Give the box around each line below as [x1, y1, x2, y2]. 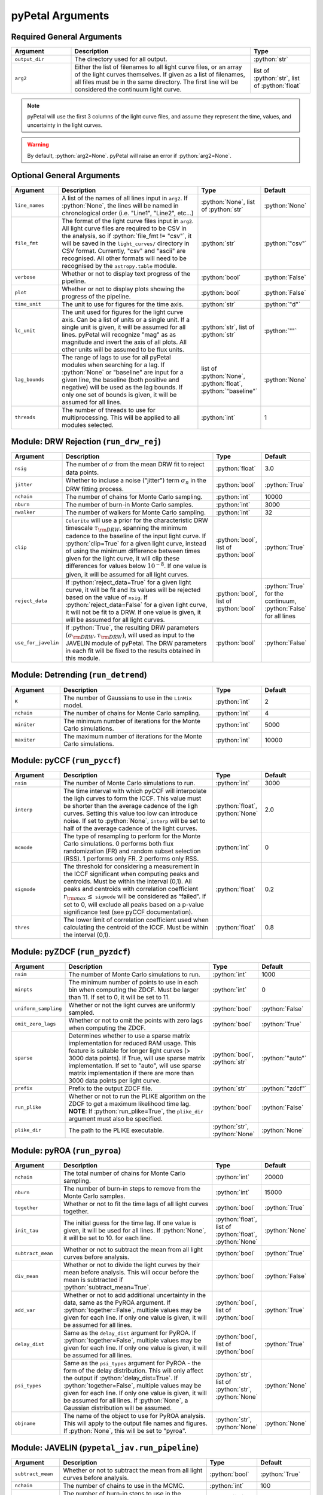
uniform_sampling [14, 1005, 62, 1012]
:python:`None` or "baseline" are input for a [62, 368, 184, 376]
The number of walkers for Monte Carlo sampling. [65, 508, 206, 517]
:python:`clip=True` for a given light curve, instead [65, 539, 206, 548]
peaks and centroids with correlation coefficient [63, 885, 199, 893]
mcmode [14, 844, 33, 850]
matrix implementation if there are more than [68, 1069, 194, 1077]
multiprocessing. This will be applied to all [62, 413, 180, 422]
